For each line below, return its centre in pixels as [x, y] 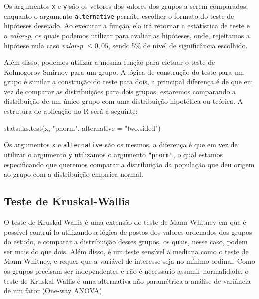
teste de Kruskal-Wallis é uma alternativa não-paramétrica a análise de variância [127, 280]
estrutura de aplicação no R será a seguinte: [71, 111]
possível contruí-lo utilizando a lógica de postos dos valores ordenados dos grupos [128, 231]
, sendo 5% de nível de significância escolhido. [178, 45]
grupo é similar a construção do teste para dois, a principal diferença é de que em [129, 82]
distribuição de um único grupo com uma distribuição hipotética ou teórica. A [124, 101]
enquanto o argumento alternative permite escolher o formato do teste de [119, 16]
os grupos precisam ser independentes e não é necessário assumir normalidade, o [126, 270]
